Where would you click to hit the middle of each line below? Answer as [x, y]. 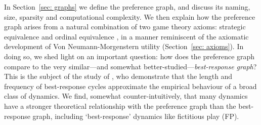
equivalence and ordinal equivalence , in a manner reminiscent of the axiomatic [126, 36]
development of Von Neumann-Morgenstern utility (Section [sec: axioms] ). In [124, 46]
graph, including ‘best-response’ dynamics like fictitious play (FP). [136, 116]
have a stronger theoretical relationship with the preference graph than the [120, 106]
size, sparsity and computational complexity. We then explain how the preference [130, 16]
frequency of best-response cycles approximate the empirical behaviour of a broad [130, 86]
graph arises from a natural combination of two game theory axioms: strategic [125, 27]
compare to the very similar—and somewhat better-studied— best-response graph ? [130, 66]
